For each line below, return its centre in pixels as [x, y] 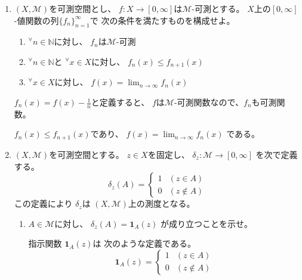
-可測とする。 [218, 8]
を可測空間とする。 [87, 154]
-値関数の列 [36, 20]
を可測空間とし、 [83, 8]
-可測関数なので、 [209, 102]
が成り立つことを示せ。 [206, 223]
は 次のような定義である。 [144, 243]
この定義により [43, 203]
